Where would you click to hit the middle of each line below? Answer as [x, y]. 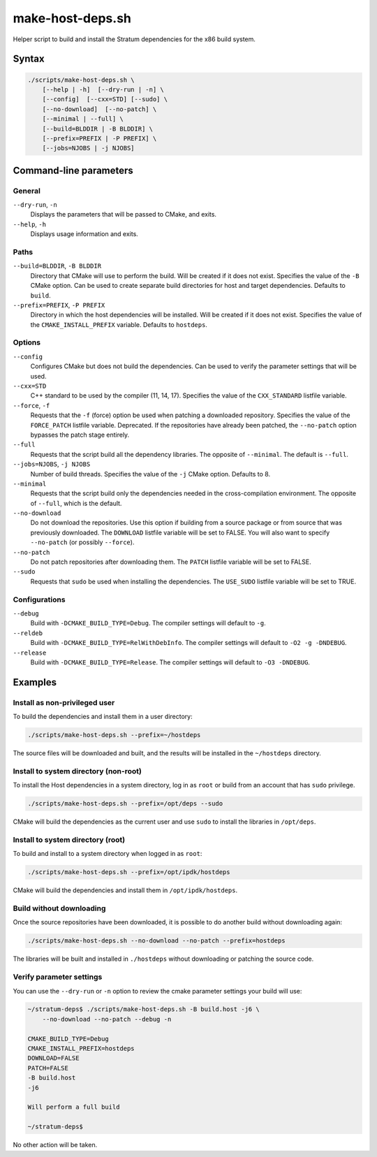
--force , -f [31, 405]
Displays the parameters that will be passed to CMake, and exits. [123, 214]
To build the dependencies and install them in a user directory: [103, 717]
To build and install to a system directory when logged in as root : [108, 854]
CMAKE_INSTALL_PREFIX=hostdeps [81, 1049]
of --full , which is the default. [76, 503]
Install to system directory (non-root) [77, 771]
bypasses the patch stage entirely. [80, 435]
